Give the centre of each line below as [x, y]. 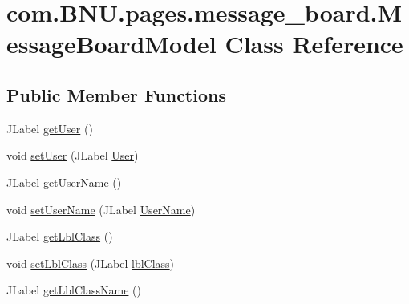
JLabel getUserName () [64, 182]
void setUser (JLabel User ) [73, 155]
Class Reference [314, 44]
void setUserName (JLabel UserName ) [101, 209]
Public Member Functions [116, 94]
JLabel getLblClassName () [74, 290]
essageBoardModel [111, 44]
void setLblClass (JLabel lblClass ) [91, 263]
